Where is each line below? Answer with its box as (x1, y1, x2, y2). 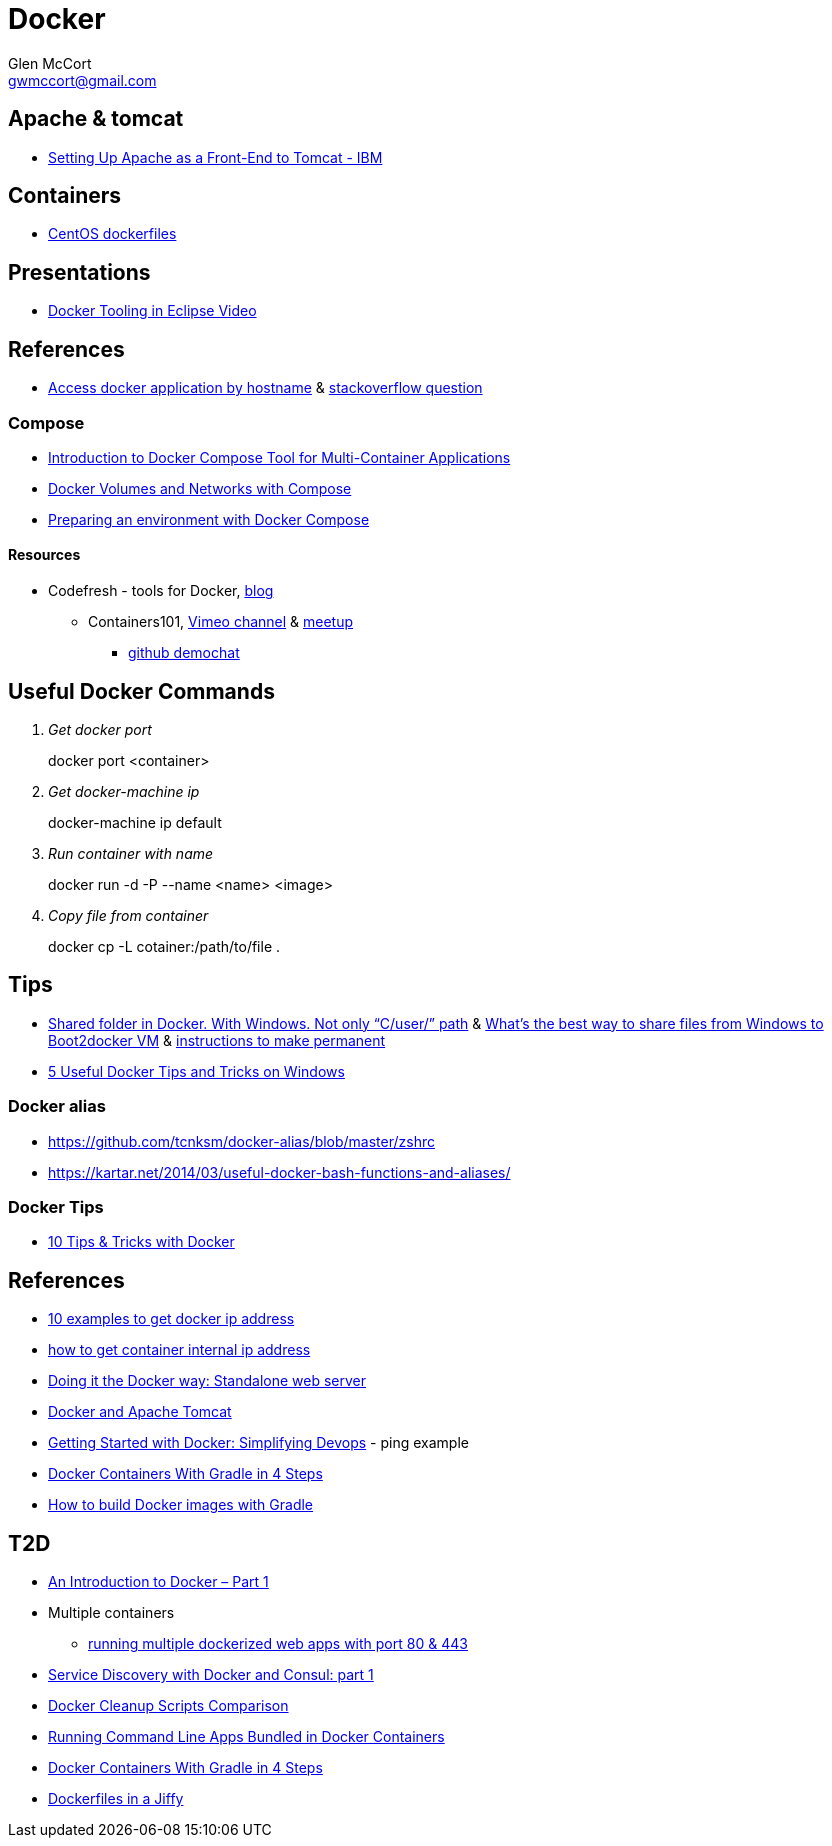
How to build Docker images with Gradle (48, 1496, 314, 1514)
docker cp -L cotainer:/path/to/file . (48, 937, 281, 955)
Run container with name (48, 844, 214, 862)
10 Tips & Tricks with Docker (48, 1233, 235, 1251)
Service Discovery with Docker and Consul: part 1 (48, 1665, 374, 1683)
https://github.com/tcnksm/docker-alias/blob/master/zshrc (48, 1132, 436, 1150)
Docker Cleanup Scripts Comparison (48, 1696, 289, 1714)
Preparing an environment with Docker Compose (48, 510, 370, 528)
